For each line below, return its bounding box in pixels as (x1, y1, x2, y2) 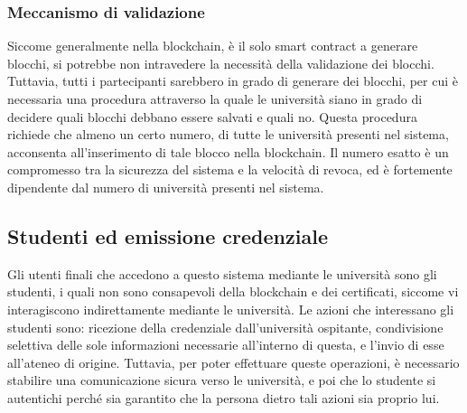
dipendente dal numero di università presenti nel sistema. (7, 177, 324, 196)
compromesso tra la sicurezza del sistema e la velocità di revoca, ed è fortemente (7, 160, 453, 179)
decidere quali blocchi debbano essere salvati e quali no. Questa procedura (7, 107, 417, 126)
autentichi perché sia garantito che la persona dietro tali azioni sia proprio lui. (7, 388, 440, 407)
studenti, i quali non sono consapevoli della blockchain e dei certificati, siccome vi (7, 282, 459, 301)
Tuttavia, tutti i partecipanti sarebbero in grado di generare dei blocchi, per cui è (7, 71, 458, 90)
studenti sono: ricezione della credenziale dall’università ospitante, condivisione (7, 317, 444, 336)
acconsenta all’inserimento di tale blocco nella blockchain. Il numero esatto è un (7, 142, 449, 161)
